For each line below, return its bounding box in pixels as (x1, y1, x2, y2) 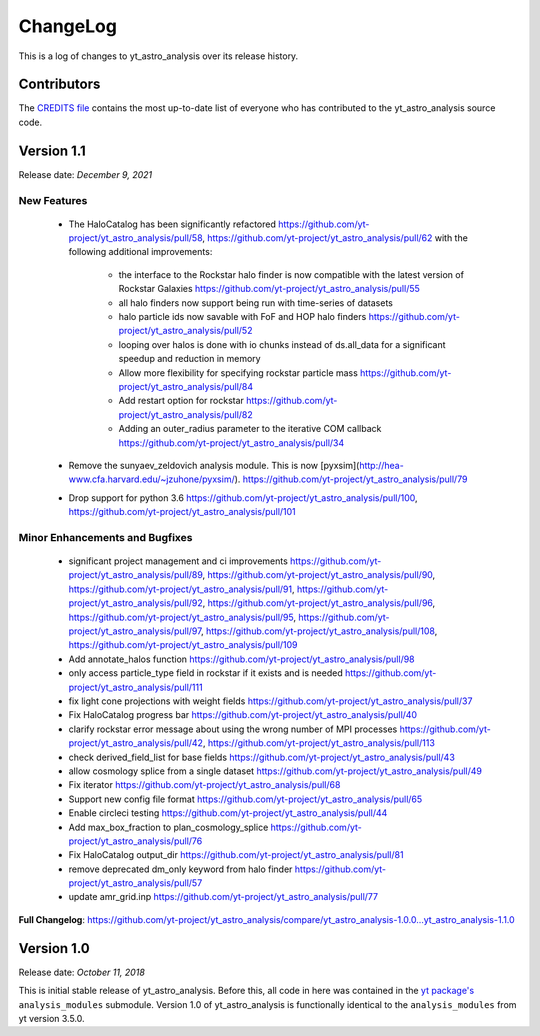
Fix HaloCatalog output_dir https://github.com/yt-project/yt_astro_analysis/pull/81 (68, 849, 404, 861)
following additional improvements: (68, 246, 213, 258)
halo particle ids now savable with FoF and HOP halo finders (118, 311, 367, 323)
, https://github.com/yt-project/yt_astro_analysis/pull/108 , (200, 625, 438, 637)
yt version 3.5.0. (18, 1012, 85, 1024)
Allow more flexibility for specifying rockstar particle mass (118, 366, 359, 379)
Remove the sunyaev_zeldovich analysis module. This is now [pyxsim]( (68, 459, 360, 471)
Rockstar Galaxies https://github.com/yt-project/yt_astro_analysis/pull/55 (118, 283, 420, 295)
